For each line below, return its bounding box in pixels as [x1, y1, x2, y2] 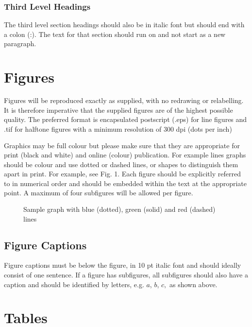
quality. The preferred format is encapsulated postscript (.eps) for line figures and [4, 114, 247, 124]
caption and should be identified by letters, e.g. [4, 279, 144, 289]
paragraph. [4, 38, 36, 49]
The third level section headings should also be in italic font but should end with [4, 19, 245, 30]
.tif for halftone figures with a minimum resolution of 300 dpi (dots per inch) [4, 123, 232, 134]
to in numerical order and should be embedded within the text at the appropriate [4, 178, 247, 188]
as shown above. [169, 279, 218, 289]
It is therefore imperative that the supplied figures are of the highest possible [4, 104, 233, 115]
